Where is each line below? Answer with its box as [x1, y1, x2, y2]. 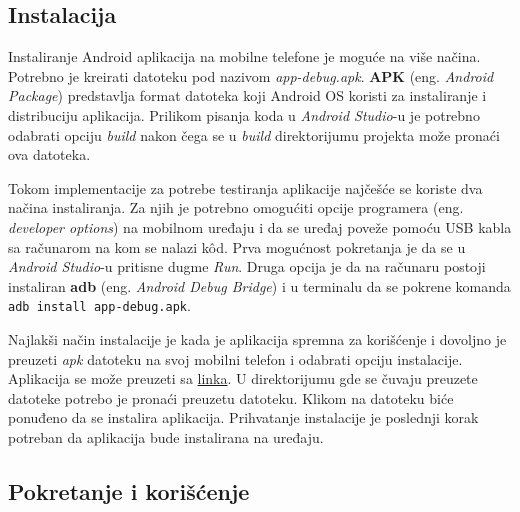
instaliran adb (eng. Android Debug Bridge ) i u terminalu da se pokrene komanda [8, 275, 511, 296]
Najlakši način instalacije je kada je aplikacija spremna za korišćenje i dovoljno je [8, 328, 507, 349]
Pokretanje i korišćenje [8, 475, 250, 506]
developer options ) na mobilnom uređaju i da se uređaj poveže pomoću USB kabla [8, 216, 512, 237]
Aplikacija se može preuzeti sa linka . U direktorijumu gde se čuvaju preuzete [8, 368, 478, 389]
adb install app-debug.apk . [8, 295, 191, 316]
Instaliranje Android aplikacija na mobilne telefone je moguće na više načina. [8, 46, 481, 67]
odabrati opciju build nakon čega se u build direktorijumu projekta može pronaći [8, 124, 500, 145]
